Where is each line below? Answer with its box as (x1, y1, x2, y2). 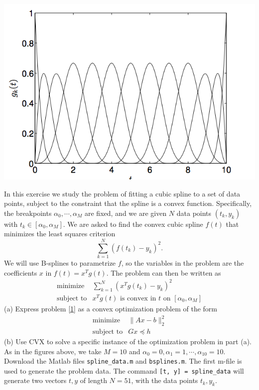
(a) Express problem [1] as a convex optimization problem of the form (4, 303, 217, 313)
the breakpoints (4, 207, 52, 218)
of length (80, 375, 107, 386)
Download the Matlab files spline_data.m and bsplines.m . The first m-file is (4, 356, 242, 366)
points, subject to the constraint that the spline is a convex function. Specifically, (4, 198, 252, 208)
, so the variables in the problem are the (121, 258, 244, 268)
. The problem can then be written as (106, 267, 221, 278)
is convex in (120, 294, 156, 302)
